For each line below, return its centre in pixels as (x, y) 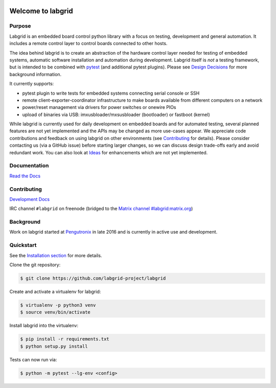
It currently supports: (32, 84)
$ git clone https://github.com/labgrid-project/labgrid (93, 278)
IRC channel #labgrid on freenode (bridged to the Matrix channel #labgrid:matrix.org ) (101, 209)
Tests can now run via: (33, 359)
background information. (36, 74)
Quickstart (23, 245)
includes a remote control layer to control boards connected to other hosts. (88, 43)
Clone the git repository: (35, 265)
